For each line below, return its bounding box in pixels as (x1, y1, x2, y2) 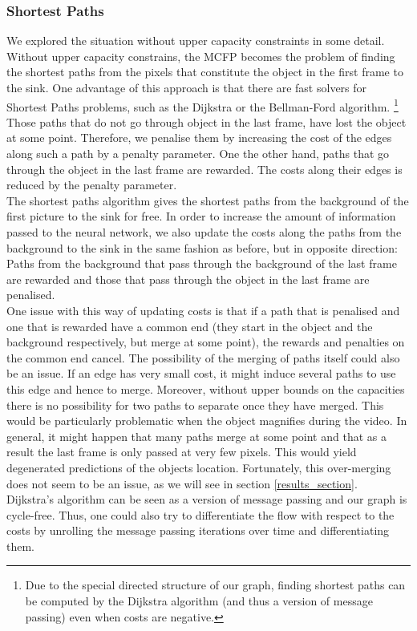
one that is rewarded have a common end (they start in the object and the (6, 318, 373, 334)
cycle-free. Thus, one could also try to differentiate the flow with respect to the (6, 506, 395, 523)
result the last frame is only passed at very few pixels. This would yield (6, 443, 357, 460)
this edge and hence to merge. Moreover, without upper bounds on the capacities (6, 380, 405, 397)
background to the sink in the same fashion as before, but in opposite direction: (6, 239, 398, 256)
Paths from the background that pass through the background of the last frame (6, 255, 397, 272)
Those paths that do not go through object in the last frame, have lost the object (6, 113, 407, 130)
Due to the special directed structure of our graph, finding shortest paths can (25, 576, 406, 593)
